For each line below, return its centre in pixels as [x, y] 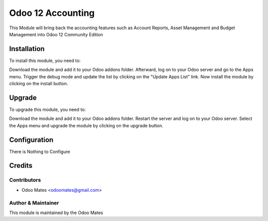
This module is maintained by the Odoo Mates [56, 213]
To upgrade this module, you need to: [48, 110]
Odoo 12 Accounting [52, 13]
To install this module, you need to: [45, 60]
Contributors [25, 180]
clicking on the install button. [39, 84]
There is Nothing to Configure [40, 152]
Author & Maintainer [34, 203]
